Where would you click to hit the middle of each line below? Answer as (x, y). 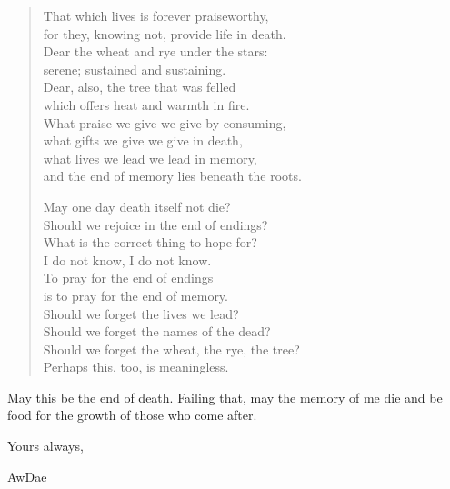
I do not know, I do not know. (127, 259)
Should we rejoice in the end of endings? (155, 224)
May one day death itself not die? (137, 206)
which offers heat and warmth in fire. (146, 104)
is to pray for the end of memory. (135, 295)
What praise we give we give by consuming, (165, 122)
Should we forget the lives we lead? (141, 313)
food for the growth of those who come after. (132, 415)
